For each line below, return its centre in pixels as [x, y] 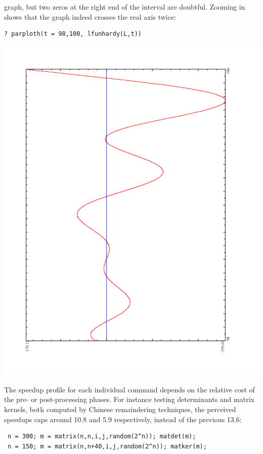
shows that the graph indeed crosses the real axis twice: [90, 16]
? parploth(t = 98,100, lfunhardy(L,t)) [73, 34]
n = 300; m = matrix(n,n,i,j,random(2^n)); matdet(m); [102, 437]
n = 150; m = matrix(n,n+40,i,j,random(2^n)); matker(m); [107, 446]
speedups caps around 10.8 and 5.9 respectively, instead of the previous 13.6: [123, 419]
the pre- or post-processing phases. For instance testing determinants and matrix [129, 399]
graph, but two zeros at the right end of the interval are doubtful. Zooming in [125, 7]
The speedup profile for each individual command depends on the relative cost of [129, 389]
